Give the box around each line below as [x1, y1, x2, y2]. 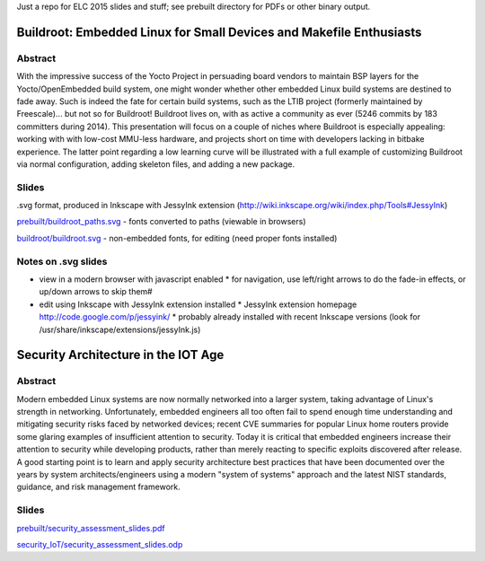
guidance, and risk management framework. [16, 481, 181, 493]
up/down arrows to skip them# [39, 286, 153, 297]
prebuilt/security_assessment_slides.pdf [16, 522, 165, 533]
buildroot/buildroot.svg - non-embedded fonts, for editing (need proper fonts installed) [16, 232, 338, 243]
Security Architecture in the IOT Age [16, 347, 225, 363]
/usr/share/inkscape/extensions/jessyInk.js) [39, 324, 201, 335]
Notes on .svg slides [16, 255, 108, 267]
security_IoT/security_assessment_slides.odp [16, 539, 183, 549]
